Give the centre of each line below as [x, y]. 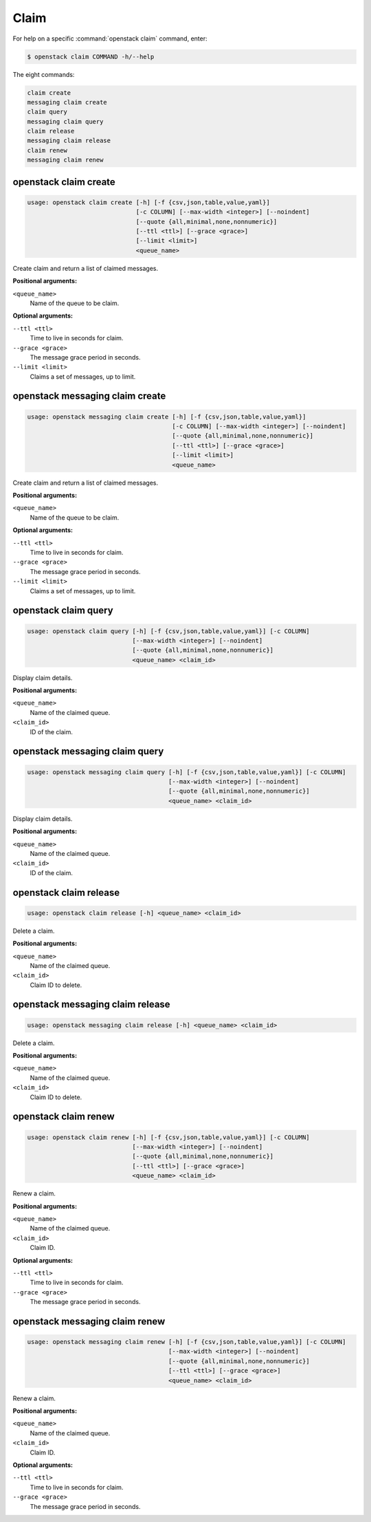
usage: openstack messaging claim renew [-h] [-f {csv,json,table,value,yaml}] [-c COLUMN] [187, 1342]
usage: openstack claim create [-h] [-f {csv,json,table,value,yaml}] [149, 202]
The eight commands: [44, 74]
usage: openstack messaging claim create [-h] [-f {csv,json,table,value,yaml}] [167, 417]
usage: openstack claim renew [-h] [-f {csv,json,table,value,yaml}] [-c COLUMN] [169, 1137]
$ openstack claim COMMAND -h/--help [91, 56]
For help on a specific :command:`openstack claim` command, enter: [110, 38]
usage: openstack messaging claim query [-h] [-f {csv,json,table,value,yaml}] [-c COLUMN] [187, 772]
